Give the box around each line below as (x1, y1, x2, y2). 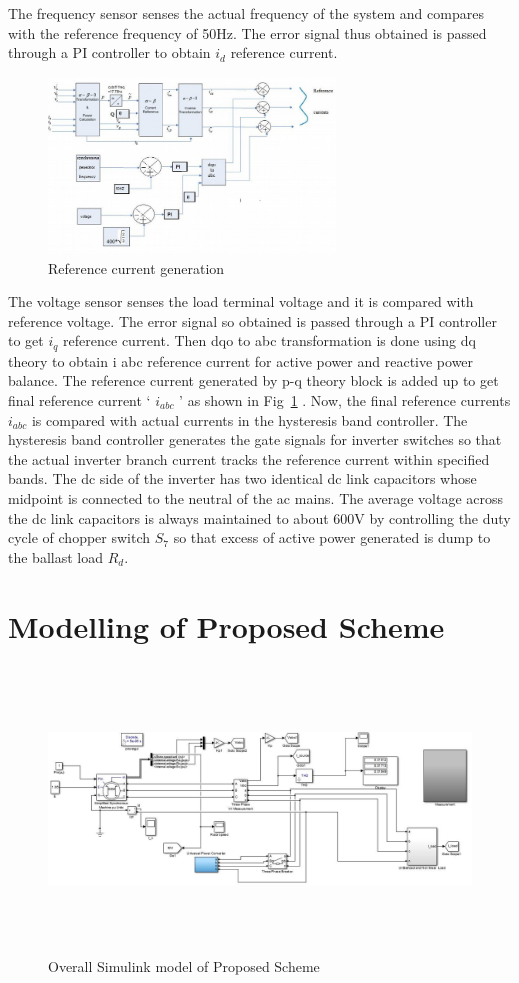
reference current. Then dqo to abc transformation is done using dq (63, 330, 476, 351)
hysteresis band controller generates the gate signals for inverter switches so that (8, 429, 502, 450)
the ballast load (8, 546, 103, 567)
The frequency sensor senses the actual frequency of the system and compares (8, 3, 484, 23)
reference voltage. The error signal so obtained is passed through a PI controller (8, 310, 497, 331)
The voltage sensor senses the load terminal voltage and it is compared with (8, 291, 474, 312)
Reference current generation (48, 257, 225, 278)
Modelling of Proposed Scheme (8, 605, 445, 646)
